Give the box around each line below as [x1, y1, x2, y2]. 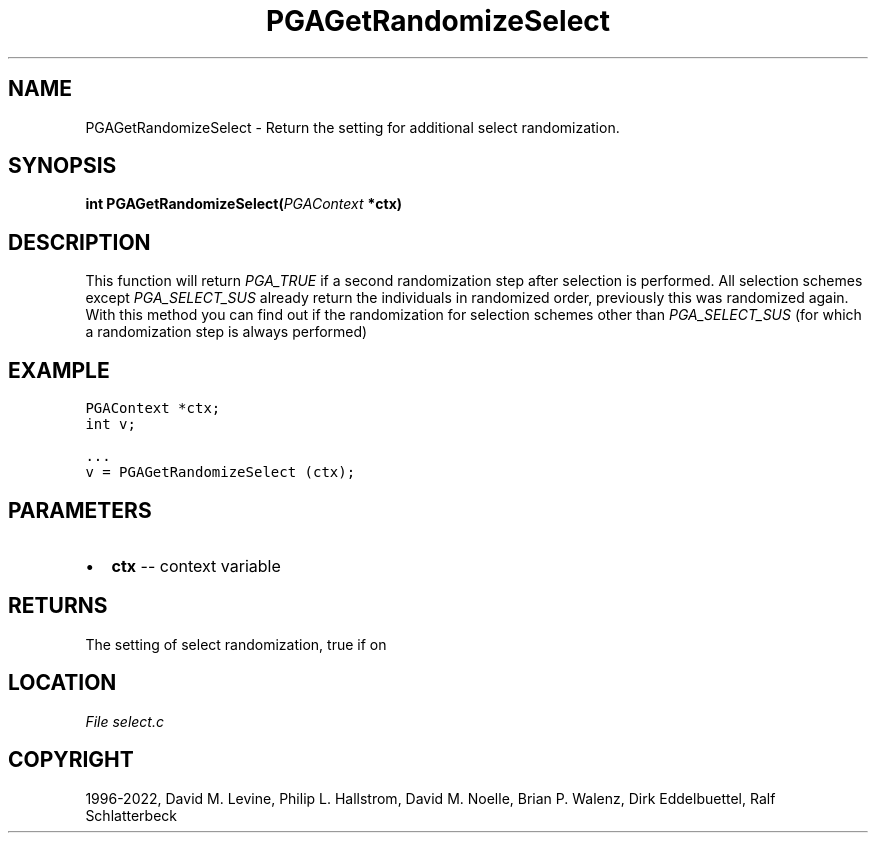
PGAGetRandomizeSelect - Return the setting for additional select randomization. [85, 118, 620, 136]
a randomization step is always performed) [85, 323, 368, 341]
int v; [85, 416, 136, 433]
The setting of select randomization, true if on [85, 635, 387, 653]
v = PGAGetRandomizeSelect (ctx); [85, 464, 356, 481]
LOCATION [8, 670, 117, 696]
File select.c [85, 712, 164, 730]
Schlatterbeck [85, 806, 177, 824]
